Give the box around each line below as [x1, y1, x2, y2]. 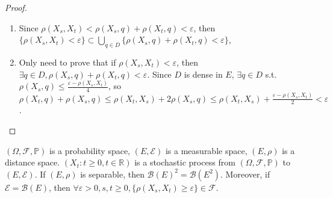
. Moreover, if [220, 167, 270, 180]
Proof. [5, 1, 27, 13]
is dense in [184, 67, 223, 80]
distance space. [5, 156, 60, 169]
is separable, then [80, 167, 145, 180]
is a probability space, [49, 144, 131, 156]
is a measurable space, [165, 144, 247, 156]
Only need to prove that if [19, 55, 116, 68]
